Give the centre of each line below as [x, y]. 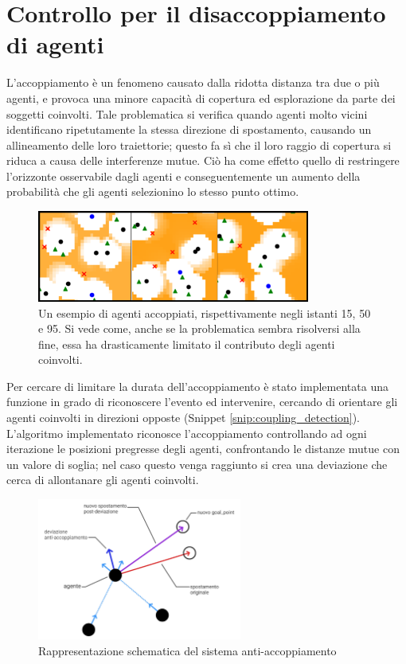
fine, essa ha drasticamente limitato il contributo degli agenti [187, 344]
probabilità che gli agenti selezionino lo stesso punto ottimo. [153, 191]
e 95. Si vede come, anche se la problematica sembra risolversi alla [199, 328]
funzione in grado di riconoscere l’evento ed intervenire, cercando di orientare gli [202, 402]
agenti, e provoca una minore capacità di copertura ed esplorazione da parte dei [201, 98]
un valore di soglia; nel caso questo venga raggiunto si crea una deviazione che [197, 464]
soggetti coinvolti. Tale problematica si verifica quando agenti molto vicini [187, 113]
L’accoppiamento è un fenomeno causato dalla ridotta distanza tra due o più [193, 82]
